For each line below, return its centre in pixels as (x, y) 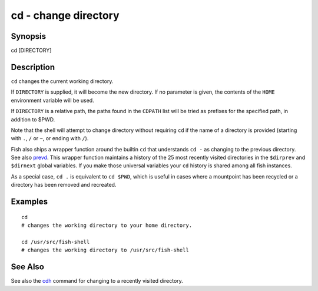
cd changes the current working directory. (62, 81)
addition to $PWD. (33, 119)
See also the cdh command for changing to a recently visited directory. (97, 281)
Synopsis (29, 36)
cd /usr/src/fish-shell (56, 242)
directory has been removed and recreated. (64, 185)
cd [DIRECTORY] (31, 51)
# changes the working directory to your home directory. (107, 226)
